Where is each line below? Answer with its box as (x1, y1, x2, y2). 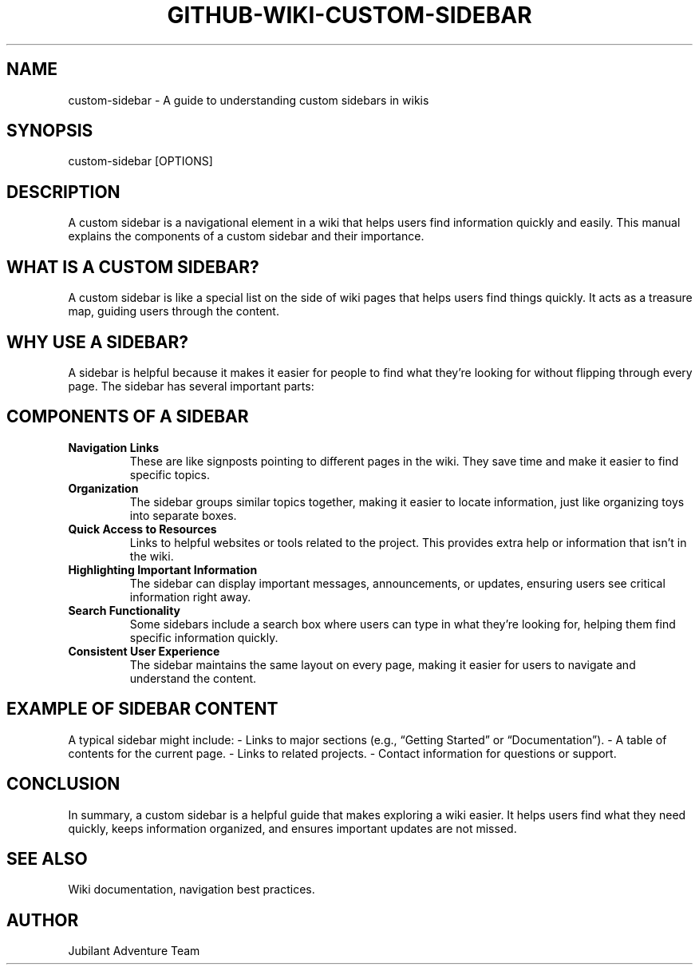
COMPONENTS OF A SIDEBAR (6, 406, 249, 427)
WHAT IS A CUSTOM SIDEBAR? (6, 256, 259, 277)
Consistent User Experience (68, 644, 220, 658)
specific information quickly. (129, 630, 278, 644)
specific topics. (129, 467, 211, 482)
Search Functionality (68, 603, 181, 617)
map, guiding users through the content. (68, 304, 279, 319)
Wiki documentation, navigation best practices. (68, 882, 315, 897)
